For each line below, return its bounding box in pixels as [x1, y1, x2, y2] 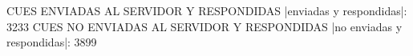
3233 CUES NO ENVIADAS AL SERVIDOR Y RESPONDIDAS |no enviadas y [6, 18, 403, 34]
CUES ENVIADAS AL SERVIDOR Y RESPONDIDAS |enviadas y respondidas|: [6, 2, 407, 18]
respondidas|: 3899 [6, 34, 97, 50]
